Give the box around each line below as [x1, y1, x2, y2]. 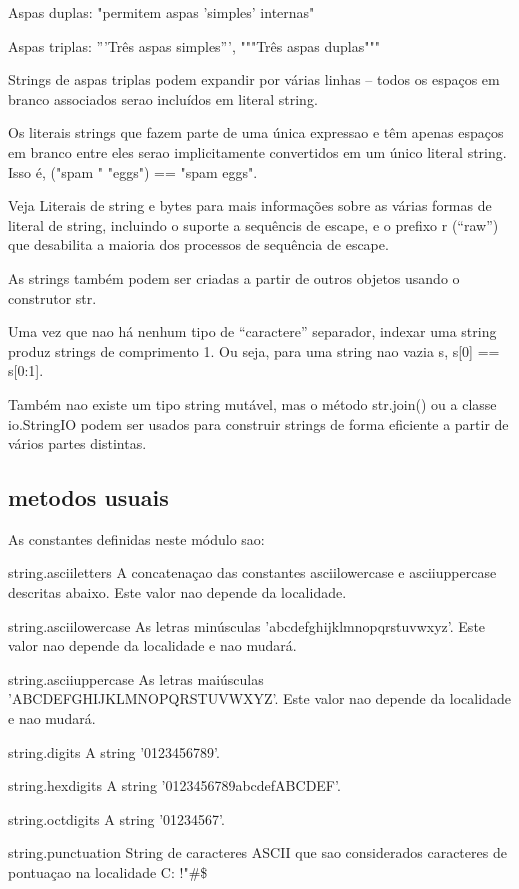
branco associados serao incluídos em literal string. [8, 88, 318, 109]
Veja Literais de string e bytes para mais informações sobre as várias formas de [8, 195, 492, 216]
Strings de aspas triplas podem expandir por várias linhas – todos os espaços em [8, 69, 500, 90]
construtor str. [8, 287, 97, 308]
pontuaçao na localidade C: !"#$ [8, 862, 208, 883]
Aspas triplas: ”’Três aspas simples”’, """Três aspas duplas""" [8, 35, 380, 56]
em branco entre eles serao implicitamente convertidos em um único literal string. [8, 141, 507, 162]
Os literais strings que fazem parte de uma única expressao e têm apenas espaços [8, 122, 504, 143]
